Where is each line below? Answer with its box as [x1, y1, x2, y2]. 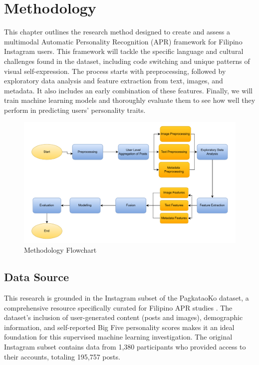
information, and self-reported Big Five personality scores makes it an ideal [4, 322, 235, 332]
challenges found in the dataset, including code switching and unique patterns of [4, 55, 250, 66]
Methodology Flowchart [24, 245, 97, 255]
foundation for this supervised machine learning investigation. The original [4, 332, 233, 342]
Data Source [4, 269, 69, 285]
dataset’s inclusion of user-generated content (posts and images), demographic [4, 312, 243, 323]
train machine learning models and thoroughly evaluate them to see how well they [4, 95, 256, 105]
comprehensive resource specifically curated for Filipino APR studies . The [4, 302, 233, 313]
